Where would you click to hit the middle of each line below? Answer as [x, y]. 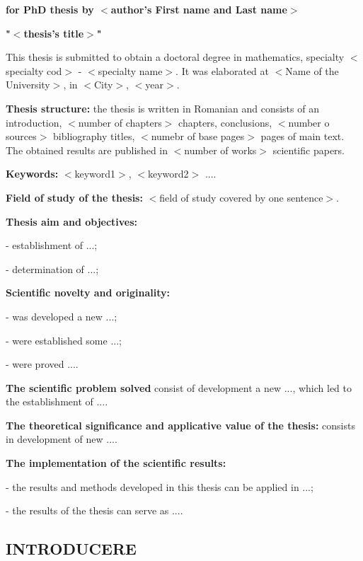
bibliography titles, [94, 136]
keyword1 [95, 174]
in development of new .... [62, 439]
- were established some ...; [64, 340]
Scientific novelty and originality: [88, 293]
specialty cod [34, 70]
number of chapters [120, 122]
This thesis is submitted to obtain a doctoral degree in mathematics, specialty [175, 57]
